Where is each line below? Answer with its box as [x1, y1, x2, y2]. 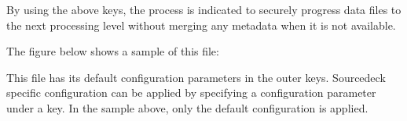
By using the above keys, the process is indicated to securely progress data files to [6, 2, 401, 17]
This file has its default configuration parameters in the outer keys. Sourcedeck [6, 69, 386, 85]
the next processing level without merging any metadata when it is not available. [6, 16, 396, 33]
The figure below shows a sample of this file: [6, 43, 219, 59]
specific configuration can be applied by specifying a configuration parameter [6, 84, 376, 101]
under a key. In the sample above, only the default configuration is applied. [6, 99, 368, 116]
